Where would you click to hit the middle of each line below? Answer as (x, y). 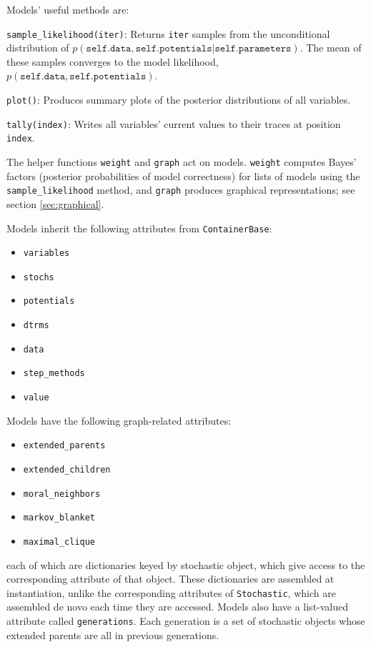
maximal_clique (59, 542)
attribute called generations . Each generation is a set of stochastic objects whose (186, 621)
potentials (49, 301)
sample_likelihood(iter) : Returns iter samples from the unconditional (168, 33)
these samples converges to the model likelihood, (113, 61)
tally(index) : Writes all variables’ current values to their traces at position (174, 123)
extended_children (67, 470)
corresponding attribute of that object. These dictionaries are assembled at (170, 579)
